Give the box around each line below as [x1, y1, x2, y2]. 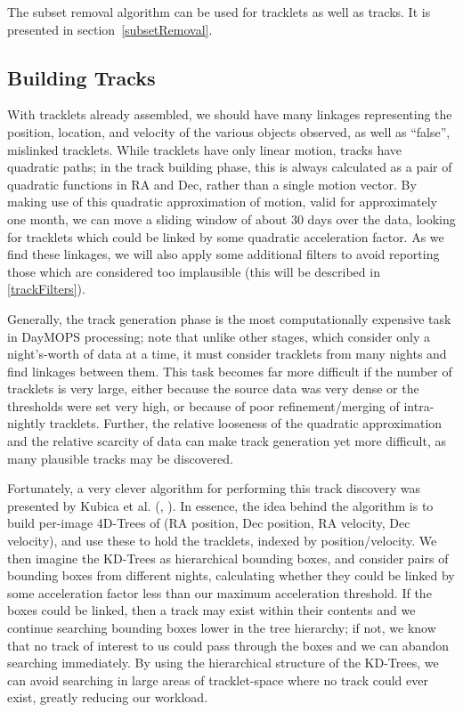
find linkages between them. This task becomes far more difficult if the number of [7, 361, 452, 380]
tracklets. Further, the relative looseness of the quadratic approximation [49, 414, 443, 433]
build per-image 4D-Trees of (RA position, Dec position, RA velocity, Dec [7, 514, 410, 532]
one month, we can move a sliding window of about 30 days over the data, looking [7, 209, 456, 228]
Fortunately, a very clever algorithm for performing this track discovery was [7, 479, 420, 498]
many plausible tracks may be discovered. [7, 449, 233, 467]
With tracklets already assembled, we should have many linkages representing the [7, 105, 452, 124]
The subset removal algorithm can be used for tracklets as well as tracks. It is [7, 3, 431, 20]
